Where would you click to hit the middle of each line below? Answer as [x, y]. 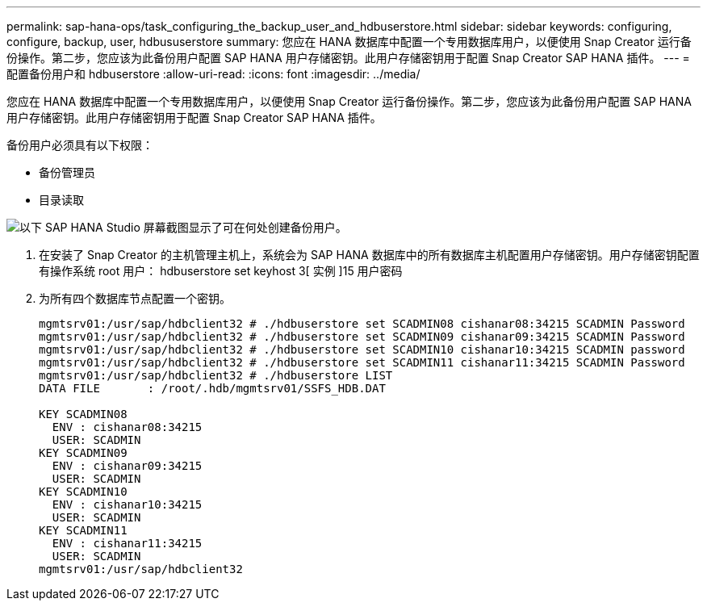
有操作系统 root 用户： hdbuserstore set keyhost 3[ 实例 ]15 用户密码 [221, 271]
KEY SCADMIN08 [83, 414]
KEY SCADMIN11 [83, 530]
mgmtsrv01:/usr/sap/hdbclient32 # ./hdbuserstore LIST [216, 375]
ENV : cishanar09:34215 [127, 466]
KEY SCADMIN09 [83, 453]
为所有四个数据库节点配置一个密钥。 [135, 298]
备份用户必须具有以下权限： [80, 145]
